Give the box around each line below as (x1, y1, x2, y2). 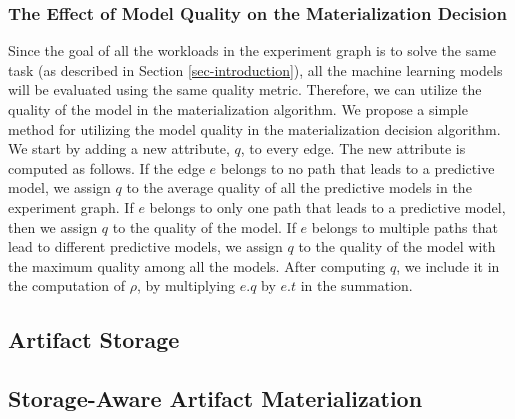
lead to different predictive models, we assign (8, 236, 283, 257)
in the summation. (300, 275, 413, 296)
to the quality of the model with (298, 236, 496, 257)
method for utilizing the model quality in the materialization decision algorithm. (8, 118, 501, 139)
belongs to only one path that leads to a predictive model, (149, 196, 506, 217)
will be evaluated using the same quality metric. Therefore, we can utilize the (8, 79, 482, 100)
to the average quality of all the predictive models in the (126, 177, 472, 198)
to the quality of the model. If (112, 216, 296, 237)
